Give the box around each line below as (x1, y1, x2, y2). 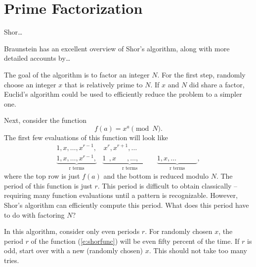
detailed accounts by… (4, 53, 71, 63)
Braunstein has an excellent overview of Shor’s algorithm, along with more (4, 43, 230, 53)
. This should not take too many (149, 245, 247, 256)
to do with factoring (4, 209, 65, 220)
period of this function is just (4, 180, 92, 191)
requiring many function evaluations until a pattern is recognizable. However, (4, 190, 238, 200)
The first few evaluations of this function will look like (4, 132, 168, 142)
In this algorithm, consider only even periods (4, 226, 140, 236)
